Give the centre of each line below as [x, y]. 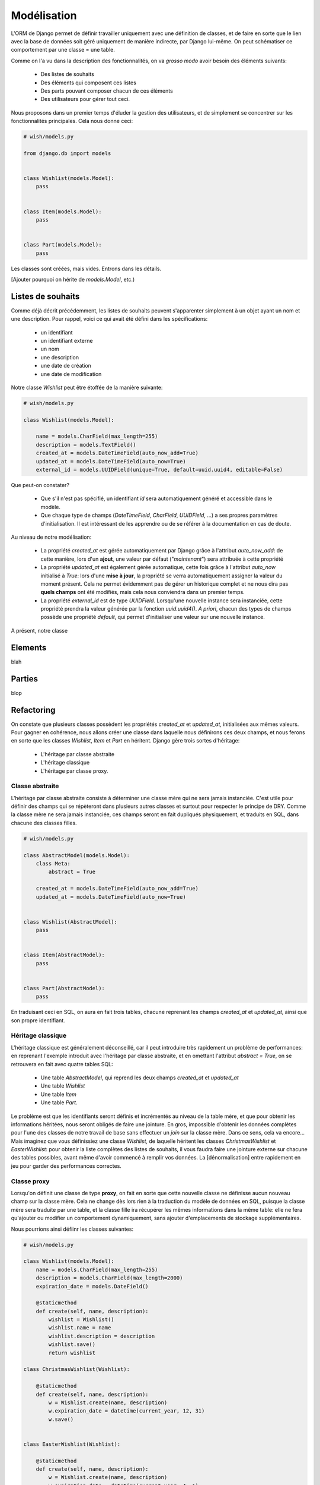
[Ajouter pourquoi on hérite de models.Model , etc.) [73, 279]
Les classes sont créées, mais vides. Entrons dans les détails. [86, 268]
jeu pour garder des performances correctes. [66, 1166]
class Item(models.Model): [63, 211]
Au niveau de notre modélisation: [51, 537]
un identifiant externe [67, 340]
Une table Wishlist [63, 1086]
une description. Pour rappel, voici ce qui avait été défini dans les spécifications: [109, 319]
